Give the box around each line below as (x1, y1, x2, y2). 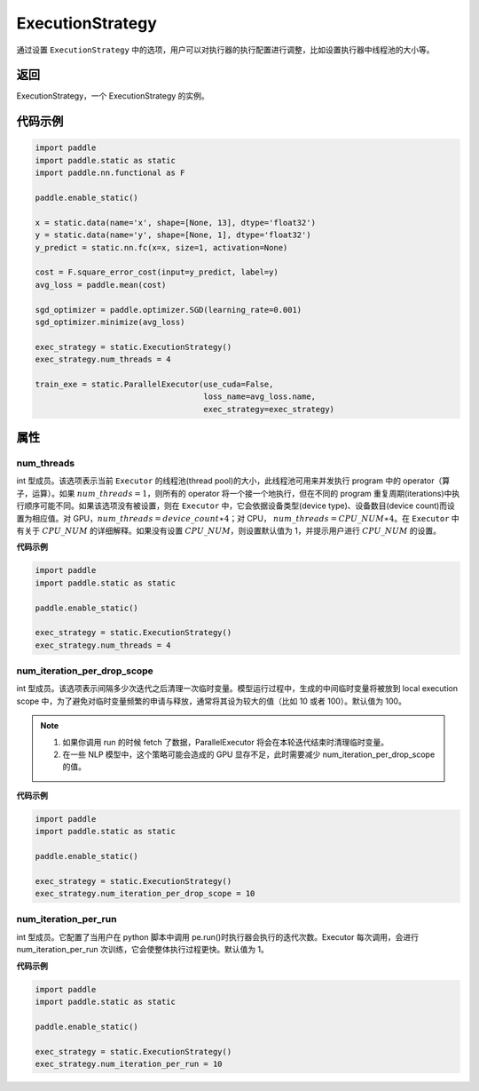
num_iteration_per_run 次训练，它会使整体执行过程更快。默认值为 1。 (16, 944, 270, 955)
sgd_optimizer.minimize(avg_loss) (35, 316, 185, 327)
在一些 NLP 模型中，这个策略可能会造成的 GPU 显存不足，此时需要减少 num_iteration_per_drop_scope (62, 749, 436, 760)
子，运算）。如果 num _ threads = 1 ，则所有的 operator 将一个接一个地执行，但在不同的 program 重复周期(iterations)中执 (16, 488, 460, 498)
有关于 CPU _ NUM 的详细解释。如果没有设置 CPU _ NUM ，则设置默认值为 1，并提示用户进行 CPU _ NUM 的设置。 (16, 525, 441, 536)
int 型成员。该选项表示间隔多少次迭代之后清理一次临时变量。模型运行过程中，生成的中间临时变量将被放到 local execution (16, 683, 459, 694)
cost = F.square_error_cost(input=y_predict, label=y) (35, 267, 279, 277)
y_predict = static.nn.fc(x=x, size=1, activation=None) (35, 243, 288, 252)
